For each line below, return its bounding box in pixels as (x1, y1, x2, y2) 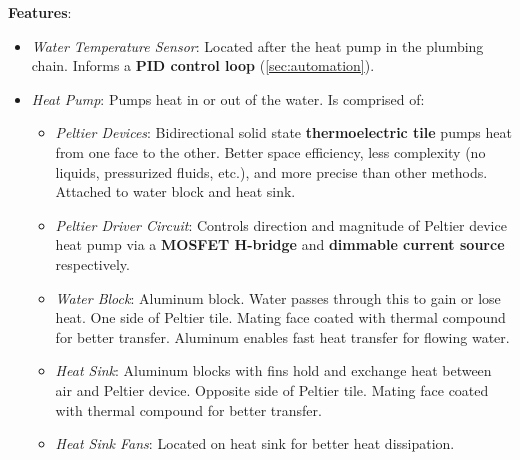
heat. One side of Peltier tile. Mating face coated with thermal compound (55, 307, 506, 328)
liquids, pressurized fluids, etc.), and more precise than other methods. (55, 161, 488, 182)
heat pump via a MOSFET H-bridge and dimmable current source (55, 234, 505, 255)
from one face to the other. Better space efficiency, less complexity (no (55, 141, 486, 162)
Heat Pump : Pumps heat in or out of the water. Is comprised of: (31, 88, 425, 109)
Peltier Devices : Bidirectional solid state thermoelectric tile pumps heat (55, 122, 512, 143)
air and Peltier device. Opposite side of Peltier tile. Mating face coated (55, 379, 489, 400)
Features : (8, 2, 72, 22)
